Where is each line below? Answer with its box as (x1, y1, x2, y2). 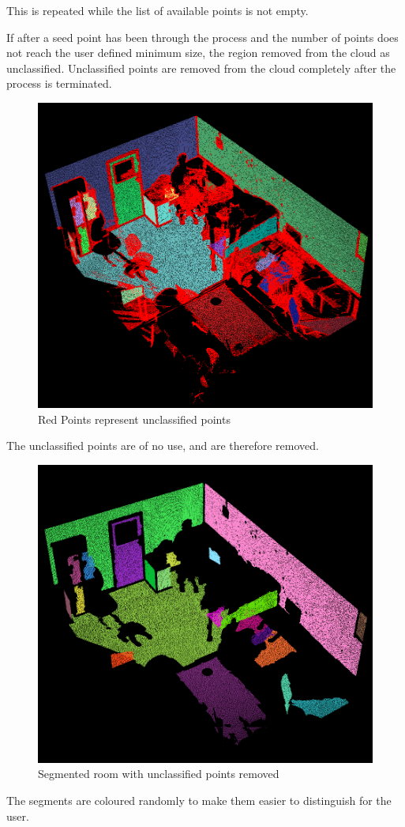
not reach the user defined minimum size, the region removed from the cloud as (6, 44, 390, 61)
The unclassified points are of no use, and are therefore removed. (6, 437, 319, 454)
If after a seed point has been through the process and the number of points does (6, 28, 399, 45)
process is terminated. (6, 75, 112, 92)
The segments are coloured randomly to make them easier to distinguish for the (6, 792, 392, 809)
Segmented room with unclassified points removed (38, 765, 279, 782)
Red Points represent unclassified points (38, 410, 231, 427)
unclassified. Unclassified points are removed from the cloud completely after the (6, 59, 396, 76)
